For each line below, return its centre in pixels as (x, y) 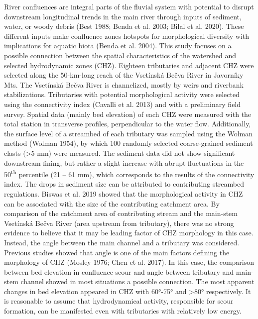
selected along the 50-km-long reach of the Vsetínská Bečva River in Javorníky (124, 75)
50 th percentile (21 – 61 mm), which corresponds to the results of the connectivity (129, 173)
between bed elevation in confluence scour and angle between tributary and (119, 271)
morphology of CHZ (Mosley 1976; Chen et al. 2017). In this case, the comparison (129, 262)
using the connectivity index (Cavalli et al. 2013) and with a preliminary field (123, 104)
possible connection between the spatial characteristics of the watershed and (120, 55)
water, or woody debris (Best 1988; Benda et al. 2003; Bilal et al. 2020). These (124, 26)
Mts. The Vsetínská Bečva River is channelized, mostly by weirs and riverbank (124, 84)
